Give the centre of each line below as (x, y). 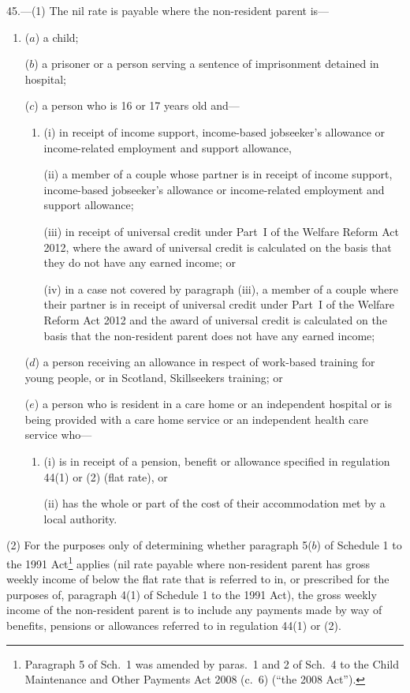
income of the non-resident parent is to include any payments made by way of (194, 610)
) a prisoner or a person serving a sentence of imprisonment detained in (207, 64)
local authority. (80, 518)
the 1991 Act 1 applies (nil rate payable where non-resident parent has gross (188, 562)
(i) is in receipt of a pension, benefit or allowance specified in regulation (217, 461)
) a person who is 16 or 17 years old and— (137, 105)
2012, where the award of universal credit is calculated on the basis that (218, 247)
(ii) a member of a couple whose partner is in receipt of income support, (218, 174)
